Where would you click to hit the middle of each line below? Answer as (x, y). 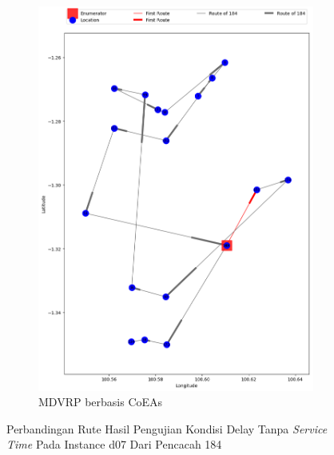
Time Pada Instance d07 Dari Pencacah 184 (114, 444)
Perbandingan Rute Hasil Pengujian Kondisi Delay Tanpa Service (167, 428)
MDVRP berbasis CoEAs (101, 402)
